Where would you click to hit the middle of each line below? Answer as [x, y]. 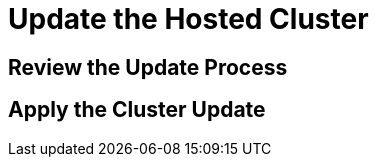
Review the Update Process [148, 67]
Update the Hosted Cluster [188, 19]
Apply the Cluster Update [137, 110]
